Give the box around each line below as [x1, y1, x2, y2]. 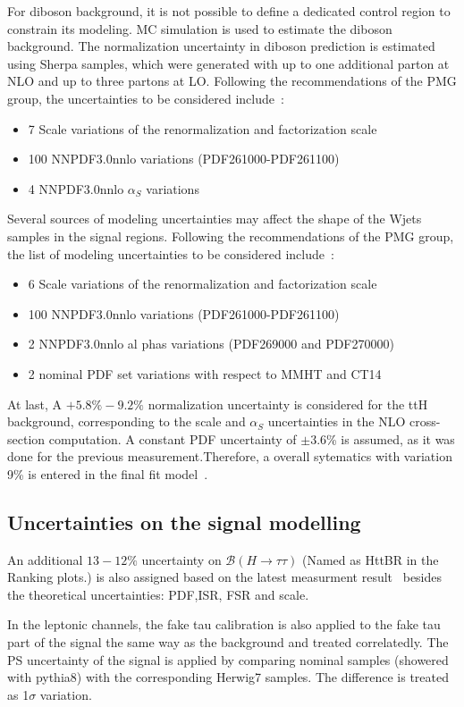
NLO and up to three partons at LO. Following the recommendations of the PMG [7, 72, 457, 90]
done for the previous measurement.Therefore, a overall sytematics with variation [7, 447, 452, 466]
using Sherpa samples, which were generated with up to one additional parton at [7, 54, 450, 72]
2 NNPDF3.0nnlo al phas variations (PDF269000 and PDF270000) [28, 334, 394, 353]
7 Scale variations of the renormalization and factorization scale [28, 119, 377, 138]
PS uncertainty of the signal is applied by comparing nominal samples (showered [7, 650, 449, 669]
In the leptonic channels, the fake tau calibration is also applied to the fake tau [7, 615, 441, 634]
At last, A [7, 394, 63, 413]
